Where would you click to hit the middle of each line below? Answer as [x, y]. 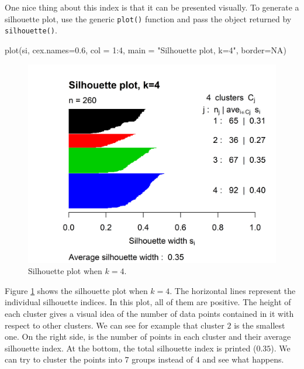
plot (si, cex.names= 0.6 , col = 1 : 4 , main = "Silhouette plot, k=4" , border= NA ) [146, 49]
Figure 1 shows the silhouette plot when [76, 290]
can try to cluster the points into [63, 359]
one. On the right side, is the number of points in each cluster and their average [148, 336]
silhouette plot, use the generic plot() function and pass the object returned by [148, 18]
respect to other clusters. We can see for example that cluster [115, 325]
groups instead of [163, 359]
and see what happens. [243, 359]
